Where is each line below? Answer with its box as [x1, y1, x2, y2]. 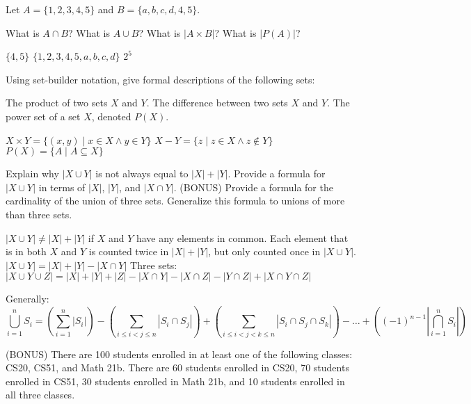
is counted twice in [88, 244, 169, 259]
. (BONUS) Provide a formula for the [173, 179, 333, 194]
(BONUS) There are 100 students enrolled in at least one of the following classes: [6, 346, 353, 361]
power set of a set [6, 108, 81, 123]
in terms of [38, 179, 86, 194]
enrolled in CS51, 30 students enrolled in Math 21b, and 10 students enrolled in [6, 373, 345, 388]
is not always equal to [95, 166, 189, 181]
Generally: [6, 291, 49, 306]
